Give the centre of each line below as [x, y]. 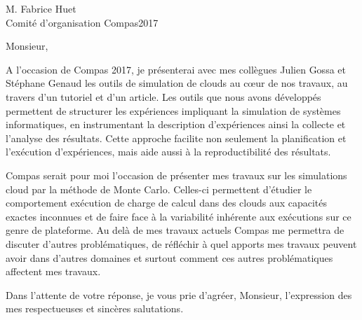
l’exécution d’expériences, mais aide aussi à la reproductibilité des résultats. [168, 152]
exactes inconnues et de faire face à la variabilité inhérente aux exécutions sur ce [179, 216]
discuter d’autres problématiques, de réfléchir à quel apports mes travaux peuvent [181, 243]
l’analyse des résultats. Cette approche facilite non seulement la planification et [176, 138]
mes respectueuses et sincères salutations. [95, 308]
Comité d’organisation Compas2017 [82, 22]
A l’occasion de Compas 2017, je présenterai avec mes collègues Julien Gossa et [176, 69]
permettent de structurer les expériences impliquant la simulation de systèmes [173, 110]
